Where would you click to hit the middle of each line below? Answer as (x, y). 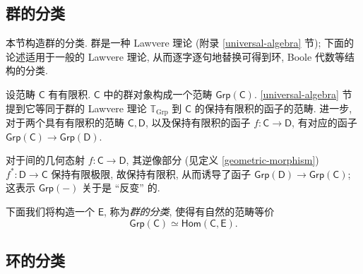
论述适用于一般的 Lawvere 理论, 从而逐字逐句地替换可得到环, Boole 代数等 (175, 56)
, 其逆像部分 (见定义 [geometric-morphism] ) (222, 160)
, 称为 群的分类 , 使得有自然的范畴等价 (189, 211)
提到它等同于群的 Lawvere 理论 (76, 108)
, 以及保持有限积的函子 (198, 123)
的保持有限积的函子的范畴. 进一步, (273, 108)
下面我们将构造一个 (50, 211)
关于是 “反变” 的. (121, 187)
